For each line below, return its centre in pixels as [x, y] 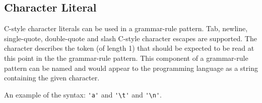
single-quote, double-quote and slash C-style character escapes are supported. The [130, 38]
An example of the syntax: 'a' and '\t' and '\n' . [83, 94]
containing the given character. [52, 78]
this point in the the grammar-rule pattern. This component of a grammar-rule [126, 58]
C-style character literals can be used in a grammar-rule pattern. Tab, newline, [126, 28]
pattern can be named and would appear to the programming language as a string [131, 68]
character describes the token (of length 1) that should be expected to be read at [129, 48]
